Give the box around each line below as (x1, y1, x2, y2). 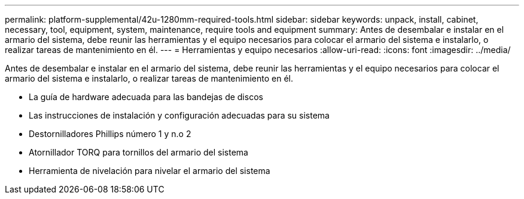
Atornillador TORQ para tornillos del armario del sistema (29, 147, 248, 157)
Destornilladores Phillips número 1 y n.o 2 (29, 129, 191, 139)
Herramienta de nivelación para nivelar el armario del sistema (29, 166, 270, 176)
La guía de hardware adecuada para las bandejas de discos (29, 92, 263, 102)
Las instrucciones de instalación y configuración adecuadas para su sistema (29, 110, 330, 120)
